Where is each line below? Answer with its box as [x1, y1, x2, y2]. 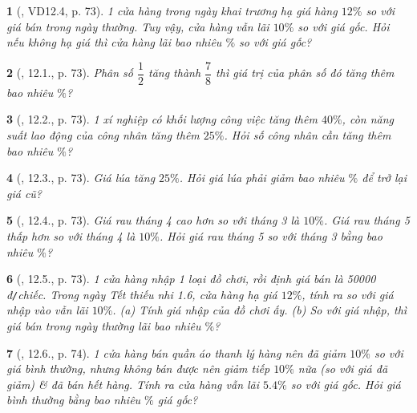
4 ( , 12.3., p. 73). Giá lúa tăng [6, 169, 156, 186]
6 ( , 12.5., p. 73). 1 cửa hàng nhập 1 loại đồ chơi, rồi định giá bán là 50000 [6, 270, 376, 287]
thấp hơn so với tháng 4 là [6, 228, 136, 244]
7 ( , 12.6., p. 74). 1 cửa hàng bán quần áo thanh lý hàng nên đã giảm [6, 344, 346, 361]
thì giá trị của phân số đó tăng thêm [216, 64, 395, 81]
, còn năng [342, 111, 395, 128]
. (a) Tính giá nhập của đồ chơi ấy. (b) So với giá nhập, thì [112, 302, 407, 318]
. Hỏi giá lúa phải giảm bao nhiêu [179, 169, 345, 186]
